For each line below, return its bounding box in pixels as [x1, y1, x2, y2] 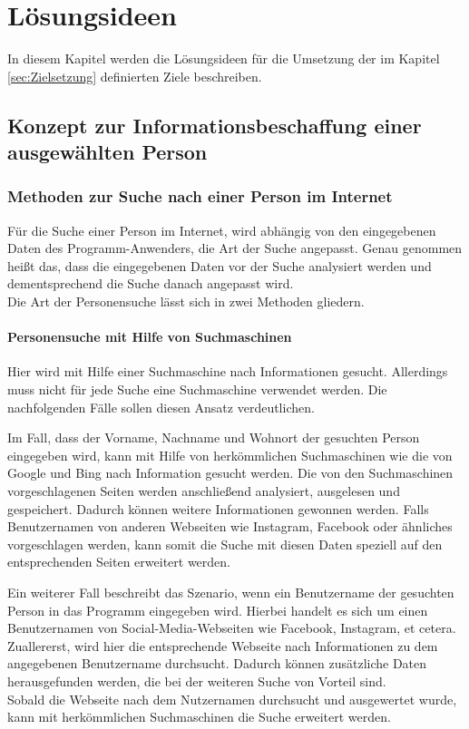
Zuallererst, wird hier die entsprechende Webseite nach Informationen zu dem [7, 636, 438, 655]
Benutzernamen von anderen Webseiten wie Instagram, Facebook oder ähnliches [7, 517, 453, 536]
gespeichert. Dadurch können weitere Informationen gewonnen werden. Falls [7, 499, 429, 518]
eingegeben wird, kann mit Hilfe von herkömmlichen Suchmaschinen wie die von [7, 445, 453, 464]
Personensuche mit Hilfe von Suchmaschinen [7, 327, 292, 346]
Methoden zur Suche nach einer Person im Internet [7, 185, 393, 208]
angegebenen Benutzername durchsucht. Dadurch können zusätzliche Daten [7, 654, 427, 673]
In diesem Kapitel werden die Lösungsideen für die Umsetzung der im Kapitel [7, 49, 440, 68]
